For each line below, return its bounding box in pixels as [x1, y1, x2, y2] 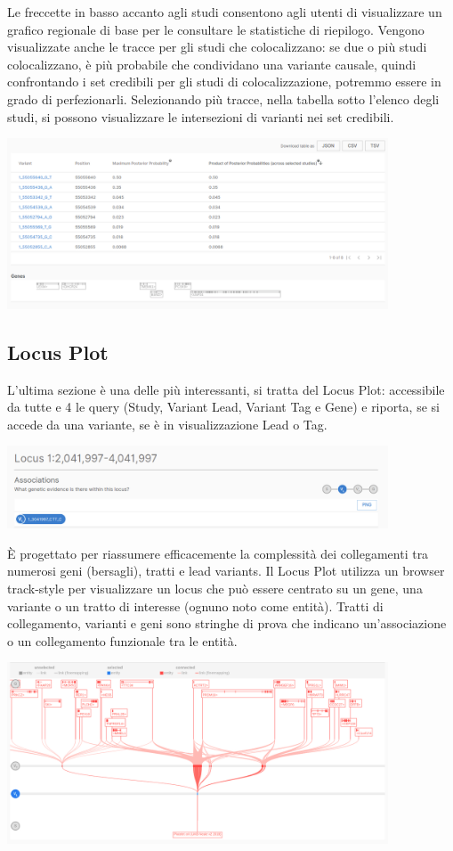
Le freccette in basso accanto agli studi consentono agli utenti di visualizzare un [7, 3, 442, 20]
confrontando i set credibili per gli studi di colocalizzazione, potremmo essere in [7, 72, 441, 91]
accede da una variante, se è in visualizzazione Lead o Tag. [7, 414, 328, 433]
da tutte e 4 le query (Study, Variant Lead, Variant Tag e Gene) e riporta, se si [7, 397, 440, 416]
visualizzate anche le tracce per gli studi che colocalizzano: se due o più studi [7, 37, 427, 56]
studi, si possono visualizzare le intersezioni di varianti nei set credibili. [7, 107, 394, 126]
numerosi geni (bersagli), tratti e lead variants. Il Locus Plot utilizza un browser [7, 561, 445, 580]
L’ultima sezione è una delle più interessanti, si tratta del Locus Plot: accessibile [7, 380, 445, 398]
